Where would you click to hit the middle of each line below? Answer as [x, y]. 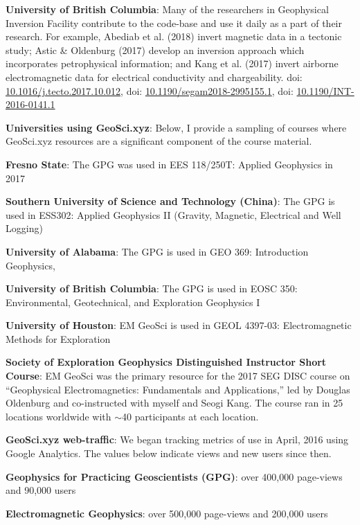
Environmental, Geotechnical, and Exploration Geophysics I [133, 302]
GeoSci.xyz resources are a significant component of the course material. [159, 141]
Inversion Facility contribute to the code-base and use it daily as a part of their [174, 23]
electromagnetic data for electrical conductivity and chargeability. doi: [154, 77]
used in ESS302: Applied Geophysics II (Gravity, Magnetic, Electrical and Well [173, 214]
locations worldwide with [58, 416]
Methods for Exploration [58, 338]
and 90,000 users [41, 490]
